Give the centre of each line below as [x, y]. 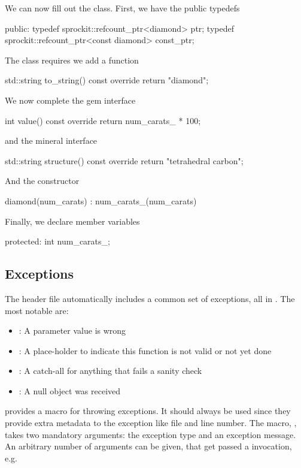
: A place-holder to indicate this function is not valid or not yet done [145, 350]
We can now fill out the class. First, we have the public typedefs [122, 8]
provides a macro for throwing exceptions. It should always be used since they [148, 411]
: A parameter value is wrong [72, 330]
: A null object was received [70, 390]
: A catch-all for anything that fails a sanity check [110, 371]
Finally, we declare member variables [72, 221]
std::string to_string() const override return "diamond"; [107, 80]
